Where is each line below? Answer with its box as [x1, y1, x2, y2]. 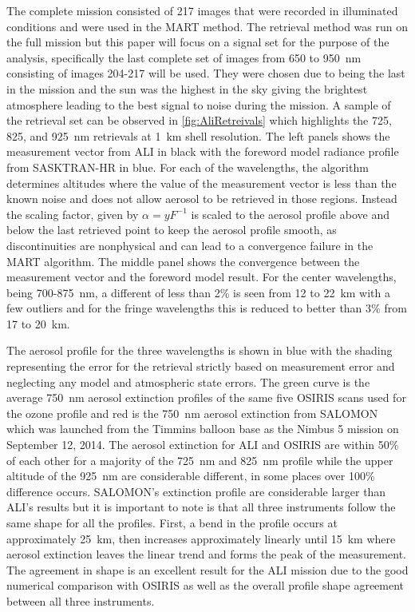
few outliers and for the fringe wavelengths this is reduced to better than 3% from [6, 300, 407, 316]
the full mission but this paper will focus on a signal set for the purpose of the [6, 34, 389, 50]
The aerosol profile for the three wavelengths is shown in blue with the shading [6, 342, 393, 359]
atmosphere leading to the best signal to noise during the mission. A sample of [6, 96, 391, 113]
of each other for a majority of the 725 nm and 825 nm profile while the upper [6, 451, 393, 468]
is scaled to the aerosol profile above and [191, 205, 389, 222]
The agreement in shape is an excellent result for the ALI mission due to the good [6, 561, 409, 578]
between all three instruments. [6, 592, 155, 609]
